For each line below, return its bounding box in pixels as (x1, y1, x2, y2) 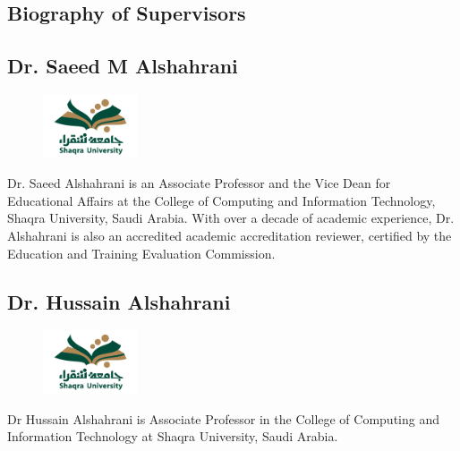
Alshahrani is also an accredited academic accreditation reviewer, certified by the (7, 226, 452, 245)
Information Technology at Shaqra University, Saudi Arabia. (7, 427, 338, 446)
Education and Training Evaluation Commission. (7, 243, 276, 262)
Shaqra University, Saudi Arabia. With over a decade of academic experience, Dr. (7, 208, 455, 227)
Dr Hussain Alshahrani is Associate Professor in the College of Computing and (7, 409, 439, 428)
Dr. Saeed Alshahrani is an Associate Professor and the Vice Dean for (7, 174, 391, 192)
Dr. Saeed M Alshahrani (7, 52, 238, 80)
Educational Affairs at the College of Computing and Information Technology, (7, 191, 436, 209)
